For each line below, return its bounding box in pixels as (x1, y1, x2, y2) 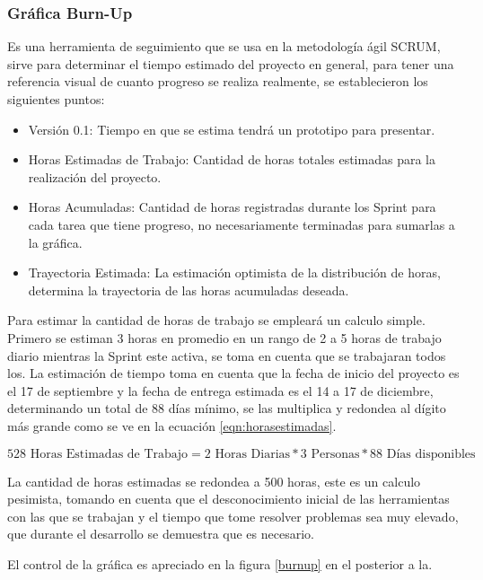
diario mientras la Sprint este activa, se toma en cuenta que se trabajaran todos (7, 346, 446, 365)
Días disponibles (386, 447, 476, 461)
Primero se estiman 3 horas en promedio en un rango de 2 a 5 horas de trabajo (7, 328, 442, 347)
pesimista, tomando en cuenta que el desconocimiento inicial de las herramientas (7, 489, 450, 508)
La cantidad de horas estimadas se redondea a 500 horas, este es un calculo (7, 471, 421, 490)
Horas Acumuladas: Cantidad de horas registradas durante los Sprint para (28, 198, 436, 216)
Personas (311, 447, 360, 461)
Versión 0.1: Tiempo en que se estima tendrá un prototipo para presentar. (28, 119, 435, 138)
